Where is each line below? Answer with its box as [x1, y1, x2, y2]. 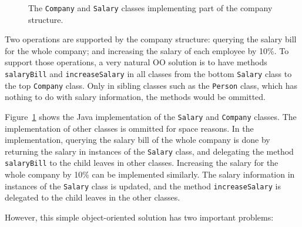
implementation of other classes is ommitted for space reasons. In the [5, 122, 254, 134]
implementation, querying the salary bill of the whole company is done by [5, 133, 270, 146]
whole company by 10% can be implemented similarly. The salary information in [5, 168, 295, 181]
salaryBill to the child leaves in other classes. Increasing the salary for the [5, 156, 278, 169]
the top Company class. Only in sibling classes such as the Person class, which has [5, 79, 297, 91]
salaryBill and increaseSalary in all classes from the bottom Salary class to [5, 68, 292, 80]
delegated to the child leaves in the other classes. [5, 191, 180, 203]
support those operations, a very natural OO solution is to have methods [5, 56, 267, 68]
